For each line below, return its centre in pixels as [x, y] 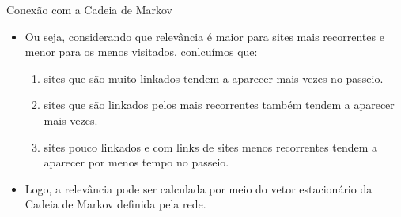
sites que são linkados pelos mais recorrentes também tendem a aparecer [219, 105]
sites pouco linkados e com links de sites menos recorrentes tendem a [211, 146]
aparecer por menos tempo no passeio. [136, 162]
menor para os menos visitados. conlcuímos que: [141, 52]
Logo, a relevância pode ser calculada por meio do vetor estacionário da [199, 188]
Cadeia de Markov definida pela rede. [115, 204]
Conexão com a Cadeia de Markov [90, 9]
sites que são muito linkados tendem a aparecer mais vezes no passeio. [214, 78]
